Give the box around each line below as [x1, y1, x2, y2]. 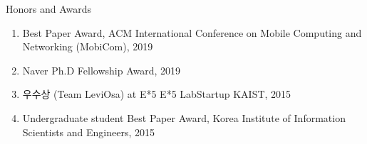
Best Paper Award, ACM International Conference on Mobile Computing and [22, 25, 362, 40]
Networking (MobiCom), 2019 [22, 39, 153, 54]
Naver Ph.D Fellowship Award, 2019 [22, 62, 181, 77]
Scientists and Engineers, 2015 [22, 124, 155, 139]
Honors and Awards [6, 1, 92, 16]
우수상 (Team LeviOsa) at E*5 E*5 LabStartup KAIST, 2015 [22, 87, 291, 101]
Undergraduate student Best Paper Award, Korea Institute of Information [22, 110, 346, 125]
